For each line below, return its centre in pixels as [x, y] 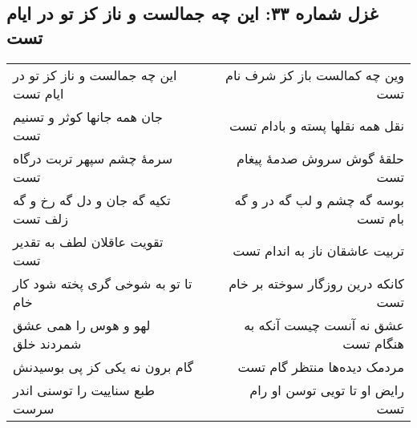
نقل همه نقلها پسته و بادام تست [316, 126]
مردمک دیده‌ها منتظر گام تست [321, 366]
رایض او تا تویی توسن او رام [327, 390]
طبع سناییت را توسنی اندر [84, 390]
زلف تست [40, 218]
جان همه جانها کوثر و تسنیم [88, 116]
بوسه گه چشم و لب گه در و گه [319, 200]
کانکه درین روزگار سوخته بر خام [316, 283]
